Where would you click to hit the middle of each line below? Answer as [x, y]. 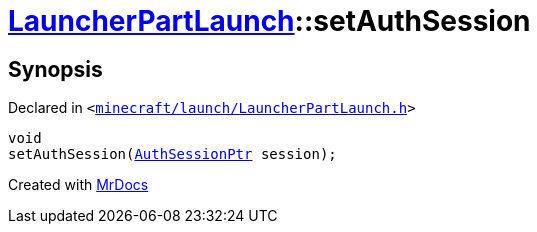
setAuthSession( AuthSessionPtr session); [172, 154]
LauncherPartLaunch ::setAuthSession [269, 21]
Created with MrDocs [78, 185]
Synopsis [55, 69]
